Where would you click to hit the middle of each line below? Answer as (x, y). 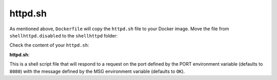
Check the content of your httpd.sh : (49, 45)
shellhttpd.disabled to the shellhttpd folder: (64, 35)
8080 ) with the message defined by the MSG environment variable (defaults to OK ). (97, 71)
